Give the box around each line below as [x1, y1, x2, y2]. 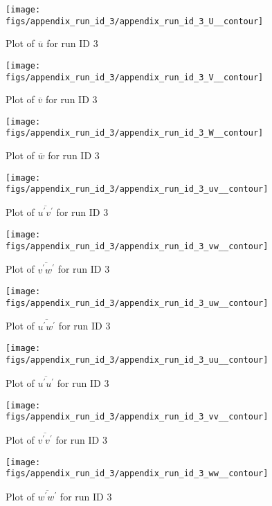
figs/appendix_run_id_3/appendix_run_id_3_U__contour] [6, 16, 264, 26]
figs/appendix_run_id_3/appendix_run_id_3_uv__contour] [6, 184, 269, 195]
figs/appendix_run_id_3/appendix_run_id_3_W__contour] [6, 128, 264, 138]
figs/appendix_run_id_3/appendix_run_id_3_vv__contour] [6, 412, 269, 422]
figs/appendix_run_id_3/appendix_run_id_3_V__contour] [6, 72, 264, 82]
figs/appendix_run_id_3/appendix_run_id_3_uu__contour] [6, 354, 269, 365]
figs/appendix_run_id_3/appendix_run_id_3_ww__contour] [6, 469, 269, 479]
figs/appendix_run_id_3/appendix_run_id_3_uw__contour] [6, 298, 269, 308]
